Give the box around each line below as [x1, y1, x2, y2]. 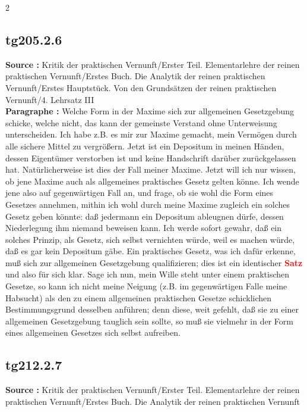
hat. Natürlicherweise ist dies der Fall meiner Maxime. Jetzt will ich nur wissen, [5, 163, 296, 176]
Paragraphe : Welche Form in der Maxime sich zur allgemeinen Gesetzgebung [5, 105, 295, 117]
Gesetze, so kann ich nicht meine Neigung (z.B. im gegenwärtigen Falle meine [5, 280, 287, 292]
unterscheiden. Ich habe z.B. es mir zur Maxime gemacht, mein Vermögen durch [5, 128, 297, 141]
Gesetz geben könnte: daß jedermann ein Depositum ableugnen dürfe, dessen [5, 210, 284, 222]
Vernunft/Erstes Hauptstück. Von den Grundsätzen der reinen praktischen [5, 81, 277, 93]
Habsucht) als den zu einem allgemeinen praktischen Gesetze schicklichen [5, 291, 272, 304]
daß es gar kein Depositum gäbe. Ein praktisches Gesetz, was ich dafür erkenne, [5, 245, 296, 257]
